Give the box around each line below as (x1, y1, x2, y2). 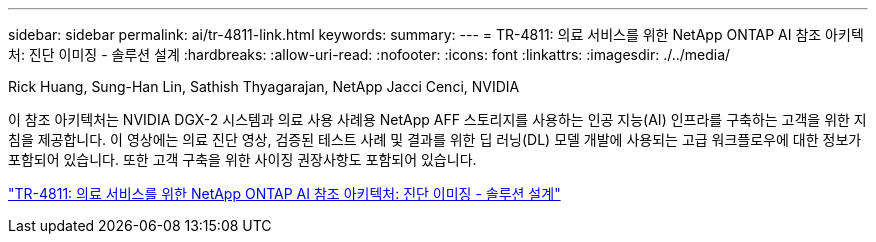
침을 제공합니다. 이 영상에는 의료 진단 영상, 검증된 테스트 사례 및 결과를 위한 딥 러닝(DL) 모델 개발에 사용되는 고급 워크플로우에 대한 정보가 (8, 131, 862, 148)
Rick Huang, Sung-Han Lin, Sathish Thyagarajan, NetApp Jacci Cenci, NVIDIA (8, 78, 520, 95)
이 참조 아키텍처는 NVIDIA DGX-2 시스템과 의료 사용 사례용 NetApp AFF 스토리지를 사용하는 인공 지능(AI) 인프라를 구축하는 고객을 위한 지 (8, 111, 867, 128)
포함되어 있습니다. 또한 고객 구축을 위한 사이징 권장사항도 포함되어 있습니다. (8, 151, 477, 168)
